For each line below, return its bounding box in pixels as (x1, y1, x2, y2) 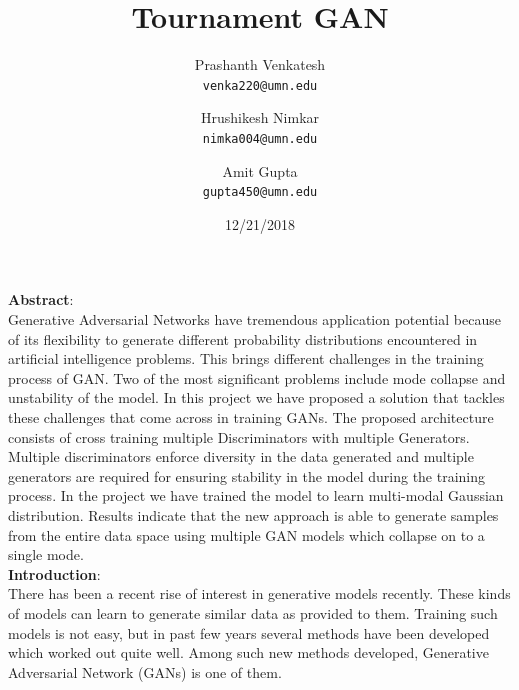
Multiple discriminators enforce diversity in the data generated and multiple (8, 446, 474, 467)
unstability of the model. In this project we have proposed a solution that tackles (8, 387, 505, 408)
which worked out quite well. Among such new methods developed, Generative (8, 642, 489, 663)
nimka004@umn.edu (202, 131, 318, 146)
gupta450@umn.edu (202, 185, 318, 200)
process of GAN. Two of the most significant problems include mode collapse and (8, 367, 506, 388)
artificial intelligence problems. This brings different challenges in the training (8, 348, 484, 369)
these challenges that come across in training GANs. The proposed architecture (8, 407, 494, 428)
